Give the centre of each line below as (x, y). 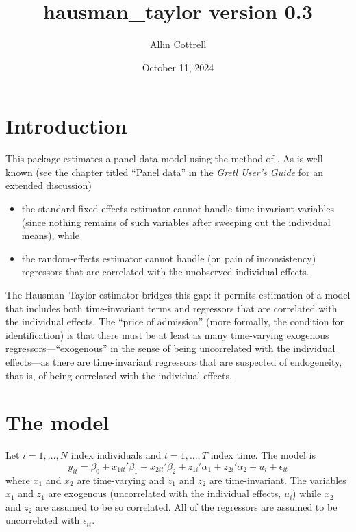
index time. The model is (263, 455)
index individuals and (116, 455)
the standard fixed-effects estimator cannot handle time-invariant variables (178, 208)
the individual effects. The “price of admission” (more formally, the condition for (175, 321)
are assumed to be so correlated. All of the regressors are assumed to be (187, 506)
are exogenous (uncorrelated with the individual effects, (165, 493)
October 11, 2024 (178, 67)
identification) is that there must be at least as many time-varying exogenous (167, 334)
